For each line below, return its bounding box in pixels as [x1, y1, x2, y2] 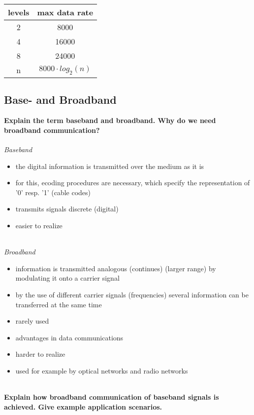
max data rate [37, 6, 94, 18]
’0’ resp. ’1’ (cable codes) [15, 187, 91, 197]
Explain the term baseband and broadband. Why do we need [4, 115, 216, 125]
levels [8, 6, 30, 18]
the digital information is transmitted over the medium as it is [15, 161, 204, 171]
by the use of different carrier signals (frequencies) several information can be [15, 289, 249, 299]
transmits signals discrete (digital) [15, 204, 119, 214]
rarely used [15, 316, 49, 326]
